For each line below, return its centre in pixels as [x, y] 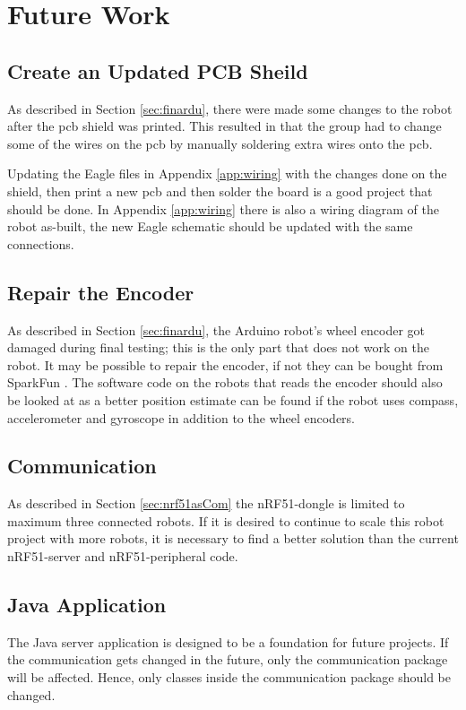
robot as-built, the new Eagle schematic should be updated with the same [210, 226]
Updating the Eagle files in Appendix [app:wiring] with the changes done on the [227, 173]
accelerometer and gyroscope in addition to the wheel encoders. [181, 417]
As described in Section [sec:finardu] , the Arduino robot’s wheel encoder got [216, 329]
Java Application [87, 605]
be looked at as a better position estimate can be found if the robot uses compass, [233, 399]
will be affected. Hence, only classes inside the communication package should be [229, 677]
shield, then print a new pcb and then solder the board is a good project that [220, 190]
